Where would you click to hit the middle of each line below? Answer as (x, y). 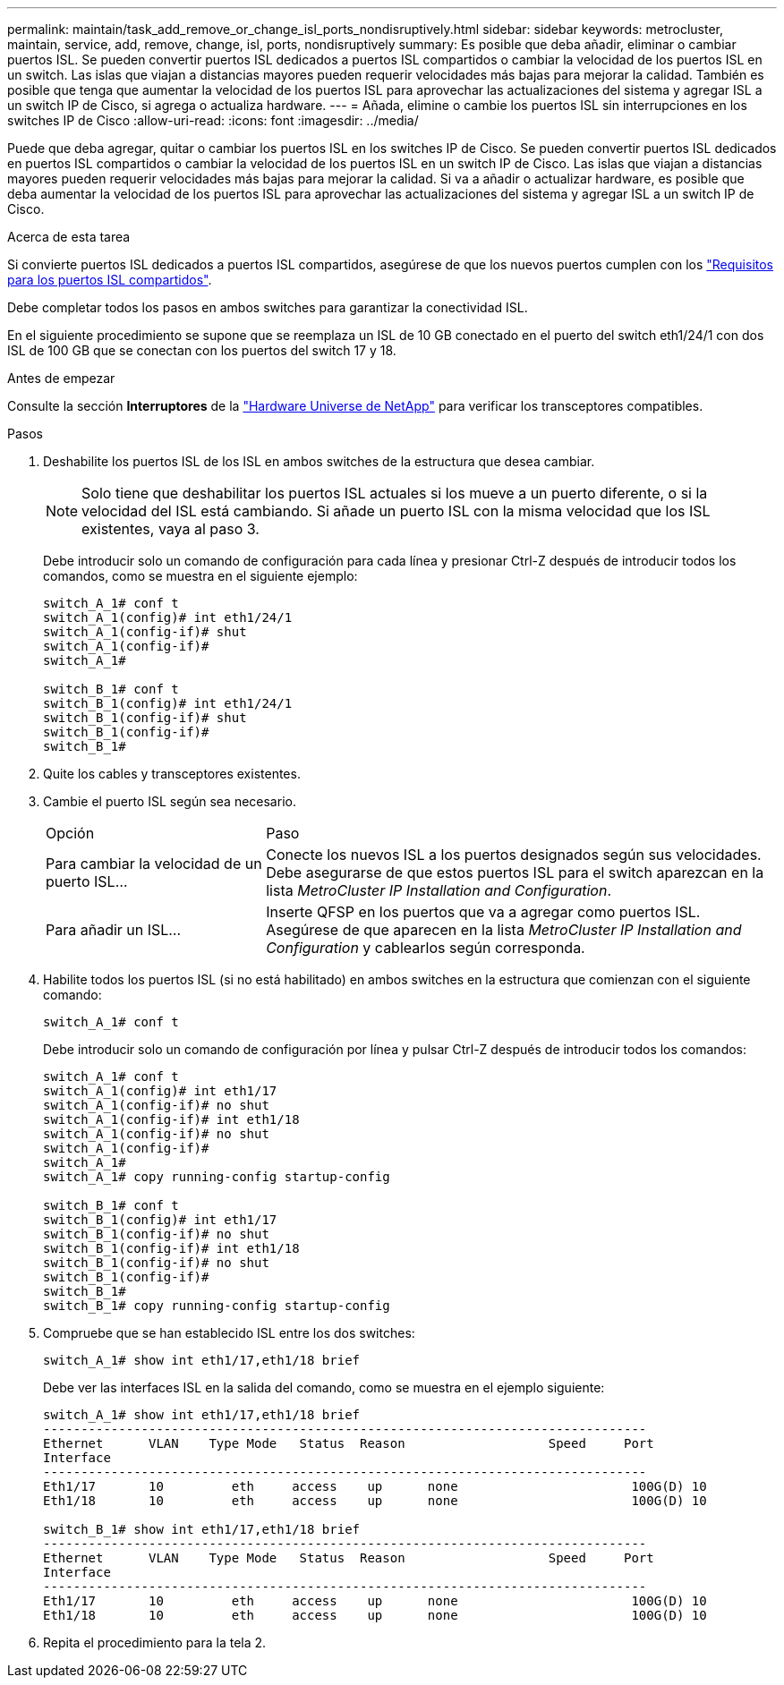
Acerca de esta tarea (69, 237)
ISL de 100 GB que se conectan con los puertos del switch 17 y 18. (202, 350)
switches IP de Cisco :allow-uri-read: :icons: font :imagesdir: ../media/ (213, 120)
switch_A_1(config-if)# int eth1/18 (171, 1119)
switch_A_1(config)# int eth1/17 (160, 1091)
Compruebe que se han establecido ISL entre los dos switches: (229, 1333)
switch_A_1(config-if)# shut (145, 632)
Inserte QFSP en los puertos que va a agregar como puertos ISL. (483, 912)
